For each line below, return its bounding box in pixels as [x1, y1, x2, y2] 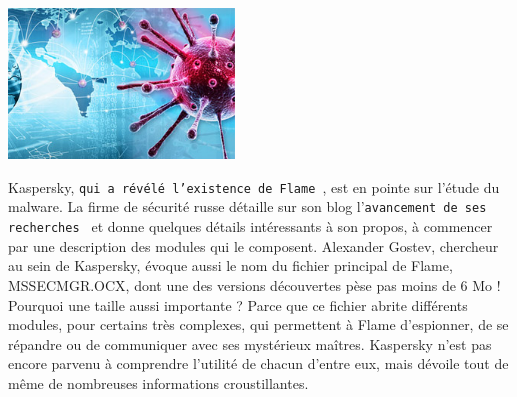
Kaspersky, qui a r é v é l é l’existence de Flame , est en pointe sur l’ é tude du [8, 176, 500, 197]
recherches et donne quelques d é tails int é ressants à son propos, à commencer [8, 216, 493, 237]
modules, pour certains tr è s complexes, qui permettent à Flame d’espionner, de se [8, 314, 509, 335]
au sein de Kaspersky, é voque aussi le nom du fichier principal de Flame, [8, 255, 453, 276]
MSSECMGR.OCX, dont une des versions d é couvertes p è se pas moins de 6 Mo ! [8, 274, 501, 295]
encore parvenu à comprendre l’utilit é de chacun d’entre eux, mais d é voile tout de [8, 353, 509, 374]
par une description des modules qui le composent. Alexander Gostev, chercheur [8, 235, 499, 256]
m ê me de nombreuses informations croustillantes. [8, 372, 309, 393]
